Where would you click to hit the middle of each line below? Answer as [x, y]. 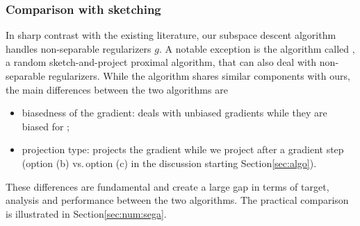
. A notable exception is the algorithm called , [257, 48]
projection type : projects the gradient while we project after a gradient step [183, 149]
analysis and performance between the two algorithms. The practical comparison [177, 200]
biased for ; [46, 126]
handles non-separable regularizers [79, 48]
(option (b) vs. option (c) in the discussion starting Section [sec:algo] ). [169, 163]
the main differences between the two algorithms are [117, 89]
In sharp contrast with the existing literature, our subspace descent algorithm [171, 35]
